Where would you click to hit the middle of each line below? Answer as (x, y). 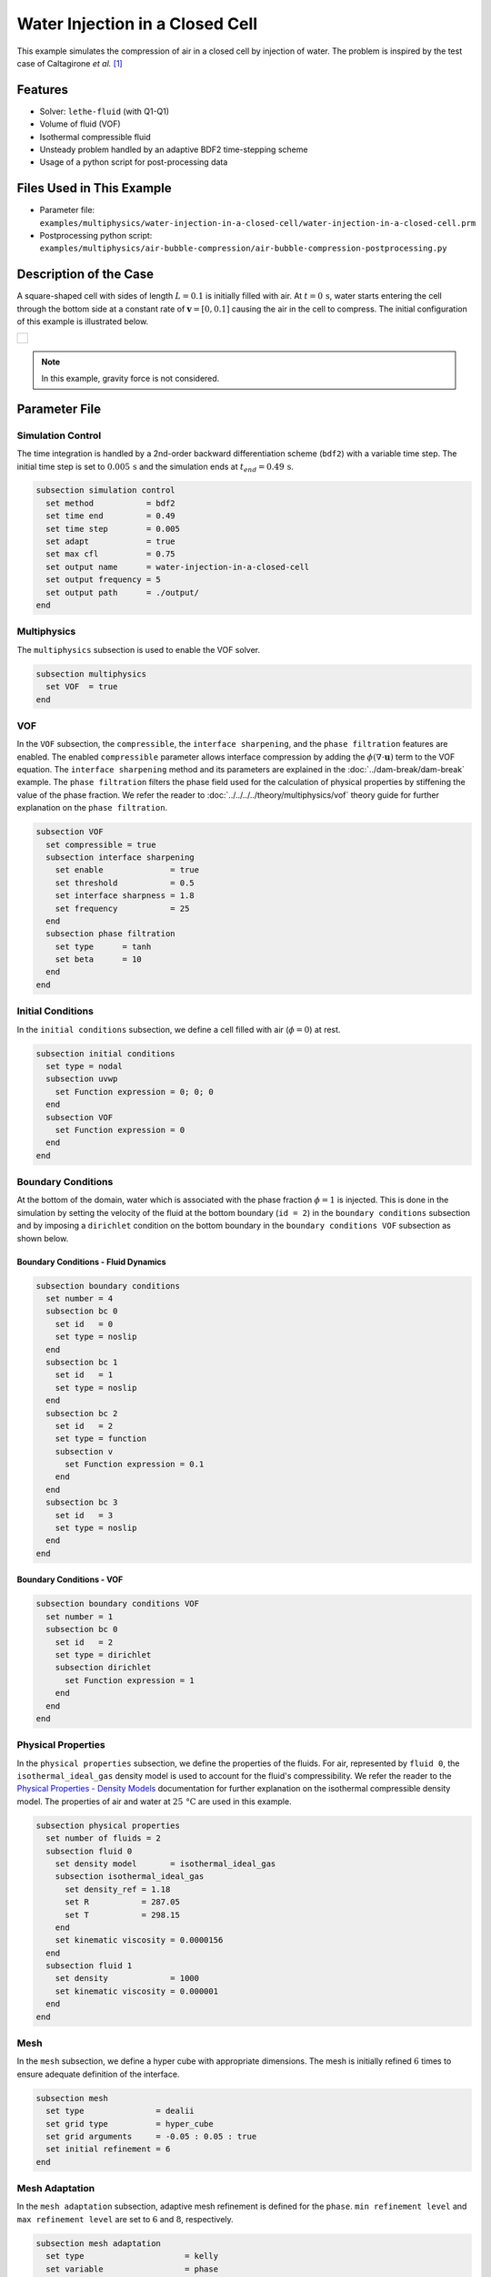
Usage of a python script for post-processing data (134, 162)
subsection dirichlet (103, 1668)
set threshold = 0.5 (125, 883)
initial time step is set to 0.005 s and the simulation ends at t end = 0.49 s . (155, 467)
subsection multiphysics (91, 674)
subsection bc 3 (82, 1502)
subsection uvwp (82, 1079)
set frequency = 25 (122, 908)
